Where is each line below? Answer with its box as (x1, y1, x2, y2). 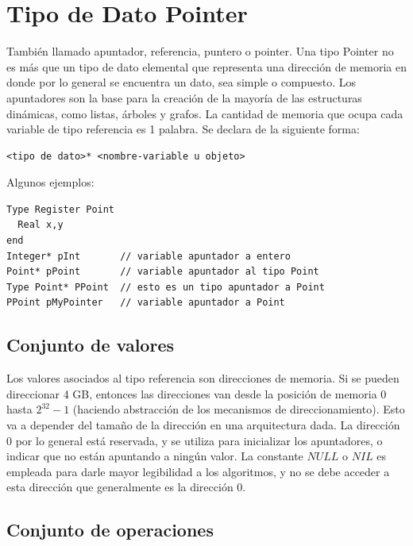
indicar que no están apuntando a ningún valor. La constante (6, 448, 303, 464)
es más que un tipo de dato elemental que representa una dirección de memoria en (6, 58, 407, 75)
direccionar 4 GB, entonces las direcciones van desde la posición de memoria (6, 385, 377, 402)
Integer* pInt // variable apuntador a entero (6, 250, 291, 262)
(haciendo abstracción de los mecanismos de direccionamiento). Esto (72, 401, 405, 417)
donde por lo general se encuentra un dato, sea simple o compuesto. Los (6, 74, 357, 90)
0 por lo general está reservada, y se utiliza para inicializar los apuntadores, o (6, 432, 383, 448)
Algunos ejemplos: (6, 174, 95, 190)
